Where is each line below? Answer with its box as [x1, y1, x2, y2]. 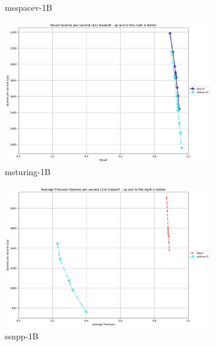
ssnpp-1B [5, 330, 38, 342]
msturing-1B [5, 166, 51, 178]
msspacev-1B [5, 1, 52, 13]
